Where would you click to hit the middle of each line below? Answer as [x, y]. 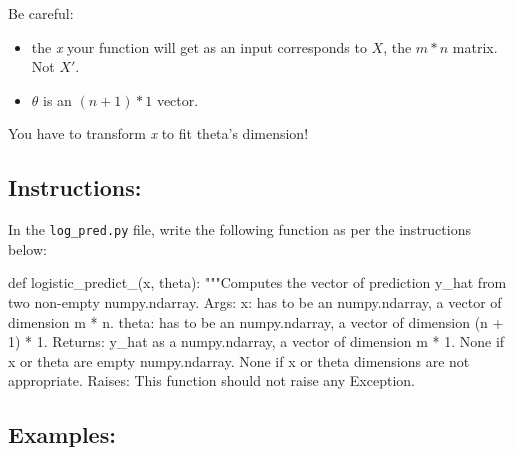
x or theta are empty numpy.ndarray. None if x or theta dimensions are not [239, 360]
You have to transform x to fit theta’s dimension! [158, 133]
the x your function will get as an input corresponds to [199, 46]
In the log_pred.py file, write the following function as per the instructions [239, 229]
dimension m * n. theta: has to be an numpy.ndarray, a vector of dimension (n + [256, 321]
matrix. [475, 46]
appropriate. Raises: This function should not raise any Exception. [211, 380]
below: [27, 248]
